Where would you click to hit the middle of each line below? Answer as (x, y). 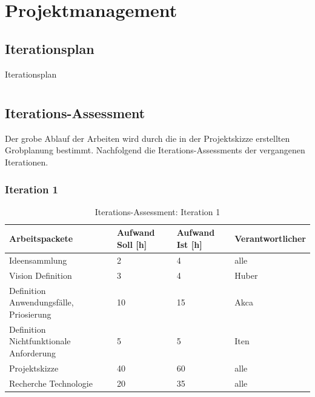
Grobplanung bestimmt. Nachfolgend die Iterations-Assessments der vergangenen (155, 150)
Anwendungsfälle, (41, 302)
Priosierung (30, 314)
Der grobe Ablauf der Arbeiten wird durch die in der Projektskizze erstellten (148, 138)
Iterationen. (27, 162)
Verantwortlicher (270, 239)
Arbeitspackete (41, 239)
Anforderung (33, 352)
